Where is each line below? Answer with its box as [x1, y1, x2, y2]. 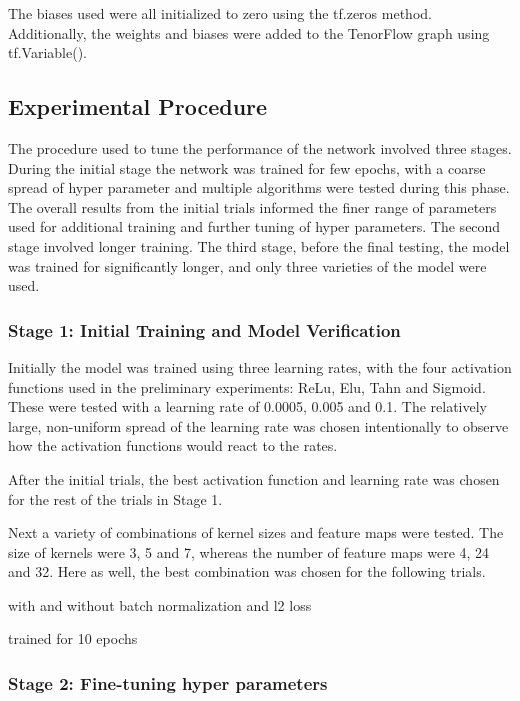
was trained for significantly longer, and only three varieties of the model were [8, 255, 487, 276]
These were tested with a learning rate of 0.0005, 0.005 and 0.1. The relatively [8, 396, 487, 417]
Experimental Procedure [8, 91, 268, 122]
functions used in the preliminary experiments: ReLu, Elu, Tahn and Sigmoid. [8, 376, 486, 397]
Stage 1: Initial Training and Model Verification [8, 317, 401, 342]
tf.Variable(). [8, 42, 88, 63]
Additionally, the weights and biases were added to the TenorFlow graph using [8, 22, 490, 43]
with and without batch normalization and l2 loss [8, 594, 312, 615]
